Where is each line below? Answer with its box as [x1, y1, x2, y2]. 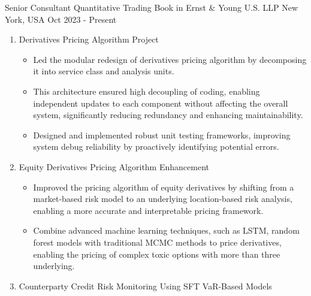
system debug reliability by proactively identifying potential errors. [33, 140, 279, 153]
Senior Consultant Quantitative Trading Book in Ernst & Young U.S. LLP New [5, 1, 298, 13]
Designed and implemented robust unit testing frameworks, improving [33, 128, 291, 141]
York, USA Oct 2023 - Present [5, 13, 117, 25]
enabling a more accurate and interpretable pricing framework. [33, 204, 264, 216]
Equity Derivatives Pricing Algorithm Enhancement [19, 160, 209, 173]
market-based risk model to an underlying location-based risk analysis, [33, 192, 292, 205]
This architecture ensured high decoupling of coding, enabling [33, 84, 260, 97]
